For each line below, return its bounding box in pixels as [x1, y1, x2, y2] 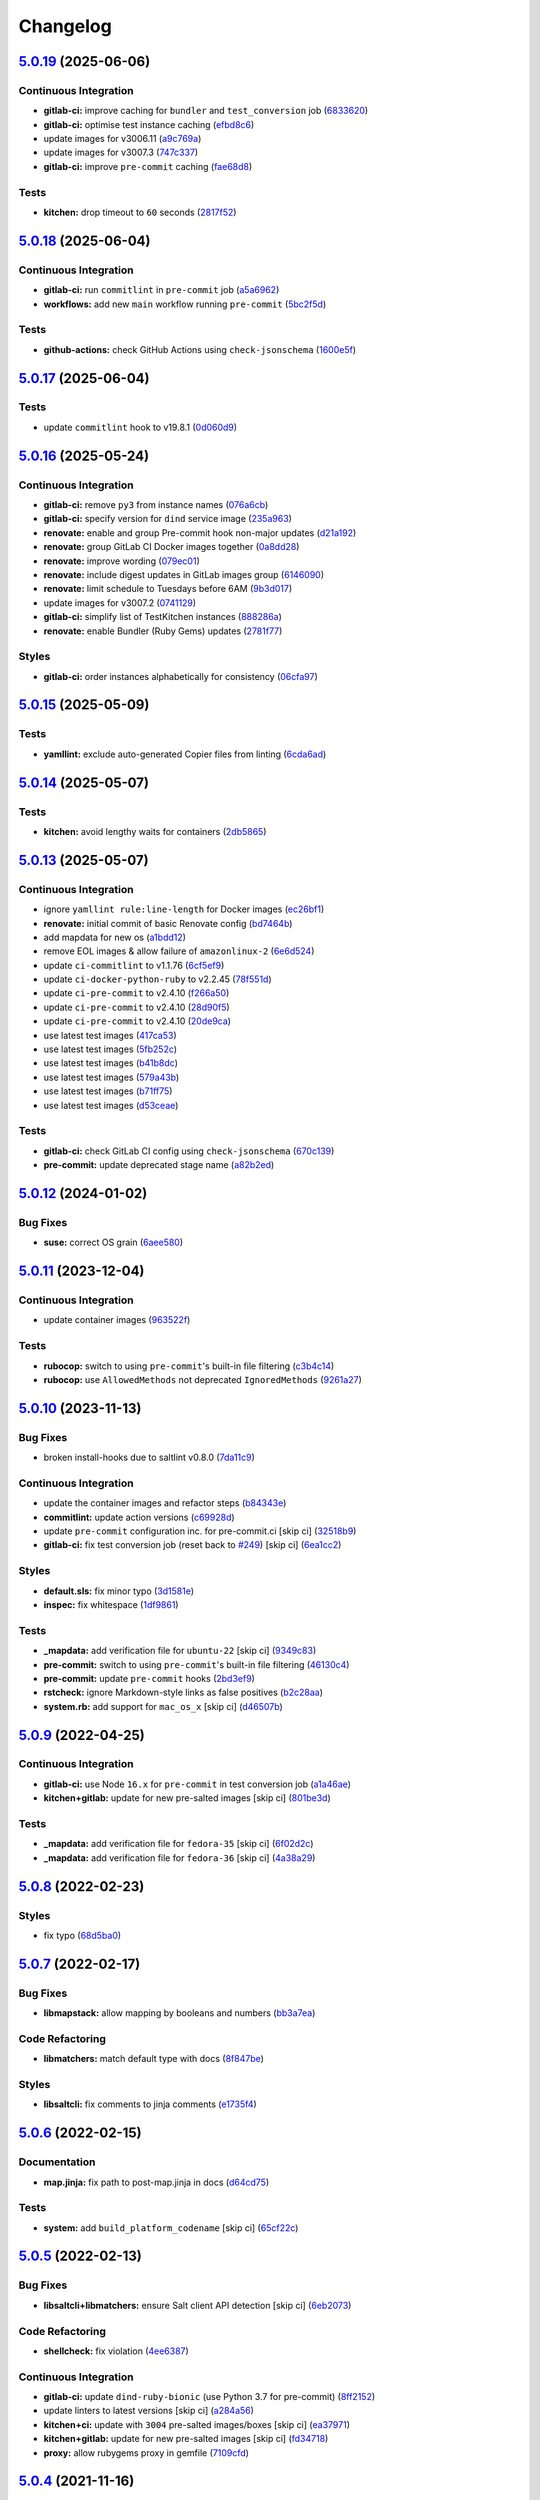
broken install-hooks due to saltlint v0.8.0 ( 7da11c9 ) [43, 1451, 255, 1464]
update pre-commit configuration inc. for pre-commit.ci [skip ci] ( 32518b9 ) [43, 1525, 357, 1537]
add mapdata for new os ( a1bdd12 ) [43, 931, 187, 943]
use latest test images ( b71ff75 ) [43, 1085, 173, 1097]
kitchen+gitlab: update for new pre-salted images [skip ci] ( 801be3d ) [43, 1792, 332, 1804]
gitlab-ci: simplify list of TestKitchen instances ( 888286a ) [43, 611, 282, 623]
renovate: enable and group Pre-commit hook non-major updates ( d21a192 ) [43, 526, 357, 539]
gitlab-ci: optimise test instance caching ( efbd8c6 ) [43, 118, 255, 130]
